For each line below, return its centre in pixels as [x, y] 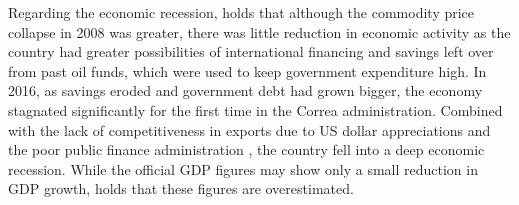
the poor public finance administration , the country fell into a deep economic [246, 149]
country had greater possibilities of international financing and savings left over [251, 51]
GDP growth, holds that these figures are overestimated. [181, 188]
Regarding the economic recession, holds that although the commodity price [241, 12]
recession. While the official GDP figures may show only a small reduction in [243, 168]
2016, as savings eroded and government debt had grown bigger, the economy [245, 90]
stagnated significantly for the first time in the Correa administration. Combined [255, 109]
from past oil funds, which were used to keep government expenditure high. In [247, 70]
